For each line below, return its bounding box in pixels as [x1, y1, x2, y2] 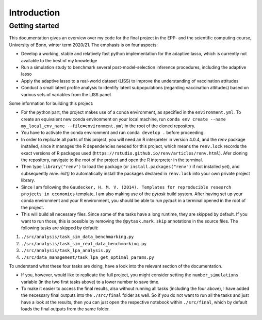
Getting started [9, 21, 59, 30]
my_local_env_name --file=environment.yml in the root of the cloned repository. [21, 123, 196, 129]
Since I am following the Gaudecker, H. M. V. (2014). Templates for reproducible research [21, 184, 231, 190]
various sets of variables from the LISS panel [21, 91, 111, 97]
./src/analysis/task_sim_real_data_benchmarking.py [21, 241, 147, 246]
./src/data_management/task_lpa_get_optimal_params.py [21, 254, 155, 260]
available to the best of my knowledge [21, 57, 98, 63]
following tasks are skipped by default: [21, 225, 99, 231]
